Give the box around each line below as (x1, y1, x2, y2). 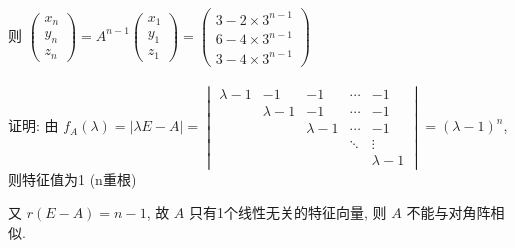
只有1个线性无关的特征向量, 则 (189, 202, 387, 223)
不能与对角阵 (406, 202, 491, 223)
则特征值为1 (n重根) (8, 168, 137, 189)
